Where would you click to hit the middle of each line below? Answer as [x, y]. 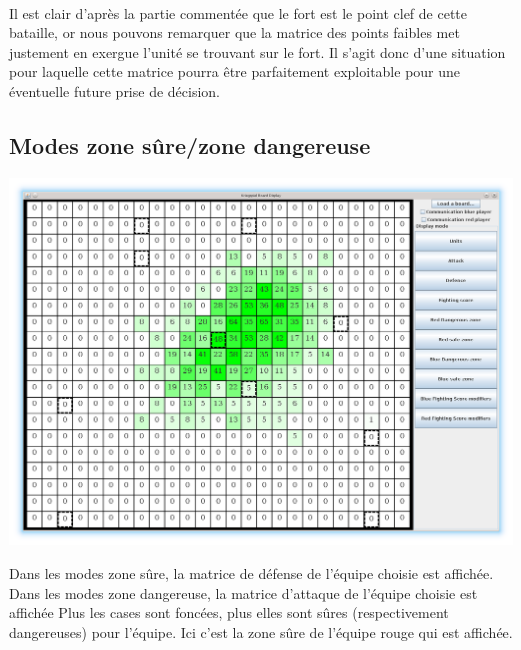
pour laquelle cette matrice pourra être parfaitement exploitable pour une [235, 71]
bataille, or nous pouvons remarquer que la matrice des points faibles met [234, 32]
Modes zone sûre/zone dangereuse [190, 144]
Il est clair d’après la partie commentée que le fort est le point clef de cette [238, 12]
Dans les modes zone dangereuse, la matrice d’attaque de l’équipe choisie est [243, 592]
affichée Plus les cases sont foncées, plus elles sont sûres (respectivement [229, 612]
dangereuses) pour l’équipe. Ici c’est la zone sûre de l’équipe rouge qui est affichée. [261, 631]
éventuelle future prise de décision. [115, 90]
